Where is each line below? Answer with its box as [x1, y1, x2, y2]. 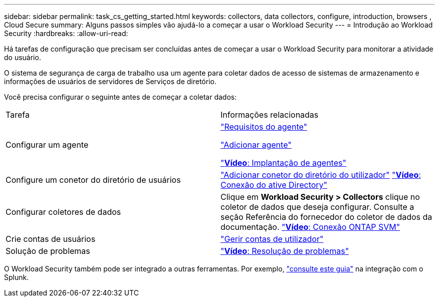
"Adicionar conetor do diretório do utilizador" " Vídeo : [221, 170, 421, 180]
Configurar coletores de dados [6, 207, 121, 217]
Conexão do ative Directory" [221, 180, 328, 190]
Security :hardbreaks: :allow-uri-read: [4, 29, 128, 38]
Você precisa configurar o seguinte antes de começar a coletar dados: [4, 93, 237, 101]
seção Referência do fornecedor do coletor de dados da [221, 212, 432, 222]
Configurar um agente [6, 140, 89, 150]
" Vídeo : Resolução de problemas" [221, 246, 349, 256]
